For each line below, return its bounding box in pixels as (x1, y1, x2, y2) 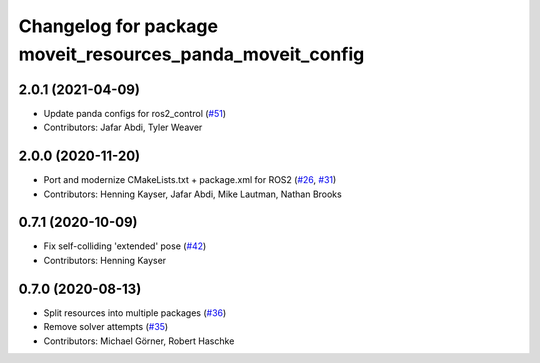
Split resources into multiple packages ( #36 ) (43, 306, 227, 319)
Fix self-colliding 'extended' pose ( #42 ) (43, 240, 207, 252)
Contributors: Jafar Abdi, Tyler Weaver (43, 121, 203, 134)
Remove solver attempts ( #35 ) (43, 321, 169, 333)
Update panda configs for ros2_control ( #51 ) (43, 107, 227, 119)
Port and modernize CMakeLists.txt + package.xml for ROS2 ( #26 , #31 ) (43, 174, 337, 186)
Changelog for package (18, 15, 219, 37)
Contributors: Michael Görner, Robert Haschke (43, 335, 235, 347)
